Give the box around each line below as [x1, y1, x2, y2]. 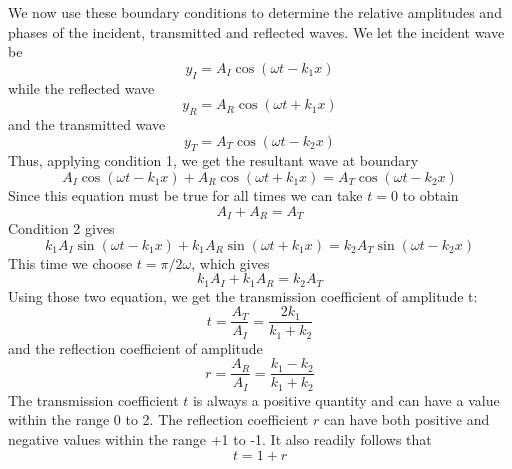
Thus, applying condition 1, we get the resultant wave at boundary [8, 150, 419, 171]
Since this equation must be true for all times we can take [8, 184, 363, 205]
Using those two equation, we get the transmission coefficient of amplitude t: [8, 285, 478, 306]
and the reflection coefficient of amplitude [8, 337, 263, 358]
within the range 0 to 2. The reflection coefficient [8, 409, 309, 430]
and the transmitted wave [8, 113, 166, 134]
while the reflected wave [8, 77, 155, 98]
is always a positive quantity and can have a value [192, 389, 500, 410]
